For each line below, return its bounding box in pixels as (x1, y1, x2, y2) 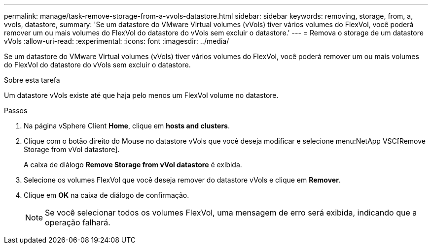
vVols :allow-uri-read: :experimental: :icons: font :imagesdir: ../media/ (4, 37, 229, 45)
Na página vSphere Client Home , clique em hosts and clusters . (24, 122, 230, 130)
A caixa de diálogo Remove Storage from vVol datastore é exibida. (24, 160, 242, 169)
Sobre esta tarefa (4, 76, 60, 84)
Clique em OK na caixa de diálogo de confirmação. (24, 191, 189, 199)
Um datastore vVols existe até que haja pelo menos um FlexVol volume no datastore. (4, 91, 279, 99)
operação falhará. (45, 217, 110, 227)
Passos (4, 106, 28, 115)
